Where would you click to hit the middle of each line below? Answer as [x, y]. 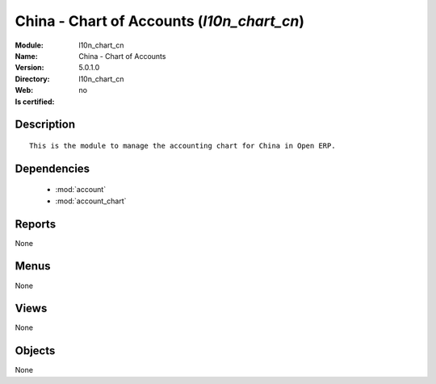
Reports [36, 224]
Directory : [32, 79]
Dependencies [52, 168]
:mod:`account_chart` [91, 201]
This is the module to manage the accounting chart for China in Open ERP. [182, 146]
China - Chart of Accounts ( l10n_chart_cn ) [160, 21]
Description [45, 125]
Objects [35, 351]
